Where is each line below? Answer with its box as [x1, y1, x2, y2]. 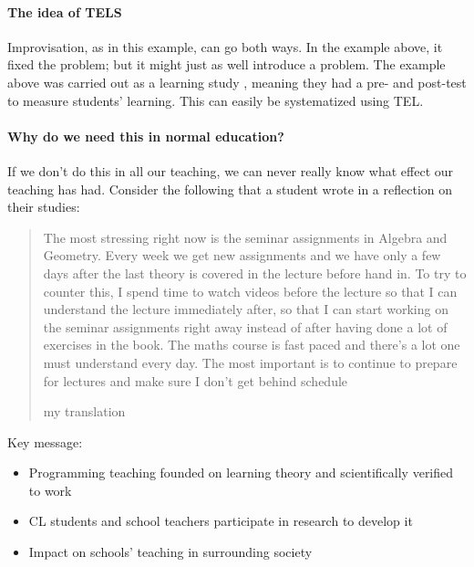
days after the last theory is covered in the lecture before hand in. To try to [43, 263, 467, 282]
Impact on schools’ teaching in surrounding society [28, 542, 313, 562]
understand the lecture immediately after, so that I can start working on [43, 299, 448, 319]
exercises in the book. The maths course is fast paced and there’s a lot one [43, 335, 460, 354]
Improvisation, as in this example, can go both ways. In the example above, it [7, 37, 443, 56]
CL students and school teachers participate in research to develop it [28, 511, 413, 530]
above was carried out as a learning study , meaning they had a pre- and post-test [7, 72, 467, 91]
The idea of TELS [7, 2, 122, 21]
